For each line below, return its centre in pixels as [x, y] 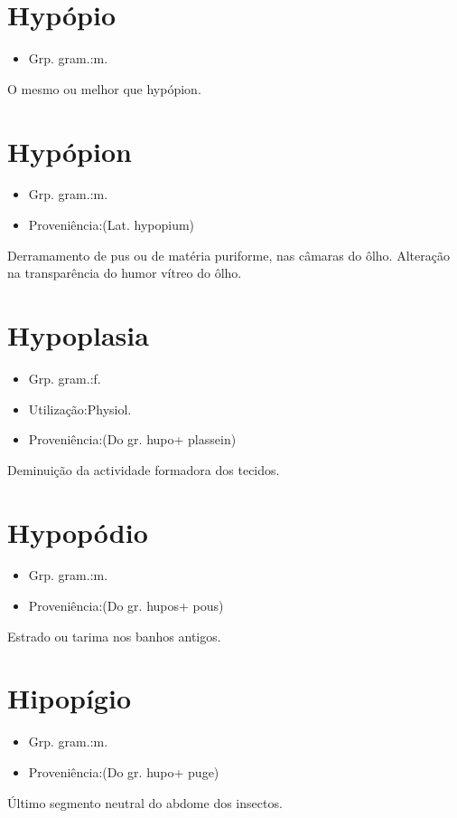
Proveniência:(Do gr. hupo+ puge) [124, 771]
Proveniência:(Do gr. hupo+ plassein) [132, 439]
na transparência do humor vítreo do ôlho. [125, 273]
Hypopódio [78, 532]
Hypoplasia [78, 335]
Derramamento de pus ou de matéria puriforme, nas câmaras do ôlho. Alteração [228, 255]
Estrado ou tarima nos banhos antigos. [114, 636]
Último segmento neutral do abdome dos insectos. [145, 802]
